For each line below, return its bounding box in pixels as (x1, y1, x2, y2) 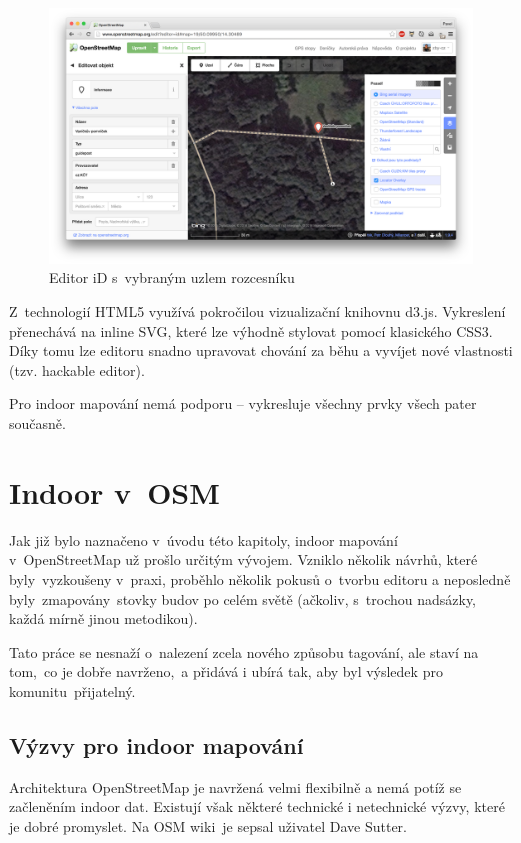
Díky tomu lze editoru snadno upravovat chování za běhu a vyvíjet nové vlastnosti (9, 340, 513, 361)
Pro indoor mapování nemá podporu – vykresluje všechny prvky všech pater (9, 393, 477, 414)
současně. (9, 413, 66, 434)
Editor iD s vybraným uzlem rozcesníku (49, 267, 295, 288)
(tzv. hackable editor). (9, 359, 145, 380)
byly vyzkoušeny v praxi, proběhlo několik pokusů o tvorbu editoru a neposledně (9, 568, 511, 589)
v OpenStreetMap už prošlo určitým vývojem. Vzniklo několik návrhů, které (9, 549, 478, 570)
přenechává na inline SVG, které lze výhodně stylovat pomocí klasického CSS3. (9, 320, 493, 341)
